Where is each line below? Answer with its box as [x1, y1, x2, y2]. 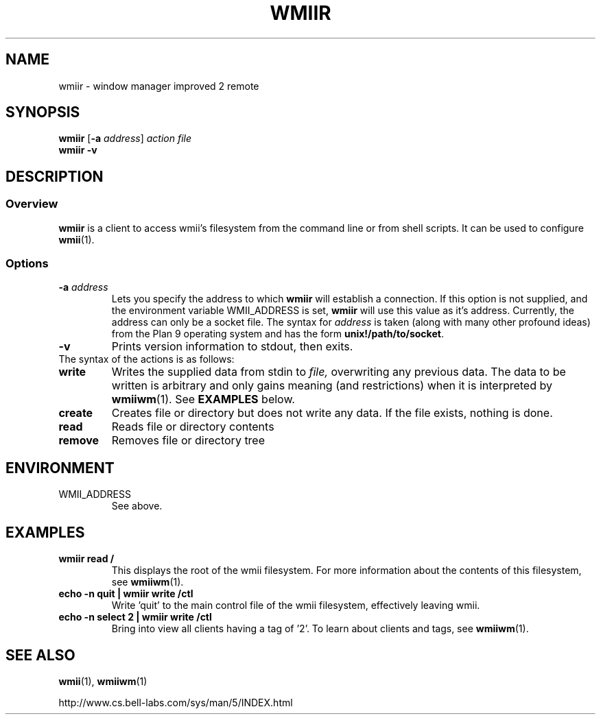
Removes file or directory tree [111, 433, 266, 448]
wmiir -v [58, 144, 97, 156]
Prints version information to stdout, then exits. [111, 339, 353, 354]
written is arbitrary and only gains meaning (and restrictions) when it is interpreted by [111, 379, 552, 393]
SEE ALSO [5, 646, 75, 664]
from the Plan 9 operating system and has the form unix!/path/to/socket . [111, 328, 444, 340]
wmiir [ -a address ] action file [58, 132, 191, 145]
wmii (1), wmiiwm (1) [58, 675, 148, 687]
